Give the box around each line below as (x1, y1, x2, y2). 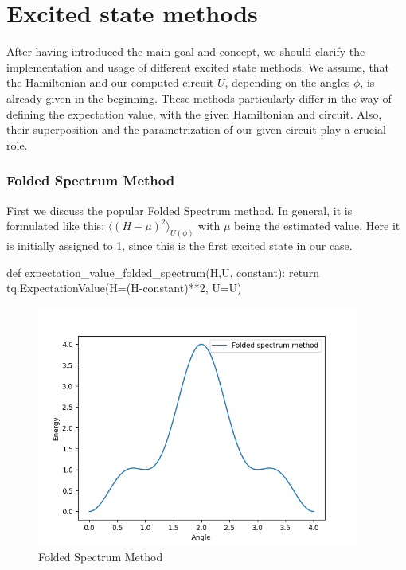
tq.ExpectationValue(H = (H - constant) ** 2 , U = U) (6, 279, 242, 296)
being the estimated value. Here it (234, 217, 400, 234)
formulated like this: (6, 217, 105, 234)
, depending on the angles (224, 74, 350, 91)
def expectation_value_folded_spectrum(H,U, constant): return (6, 264, 320, 280)
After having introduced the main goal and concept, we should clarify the (6, 43, 365, 60)
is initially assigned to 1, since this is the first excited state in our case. (6, 236, 353, 253)
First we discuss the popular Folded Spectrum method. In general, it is (6, 201, 353, 218)
